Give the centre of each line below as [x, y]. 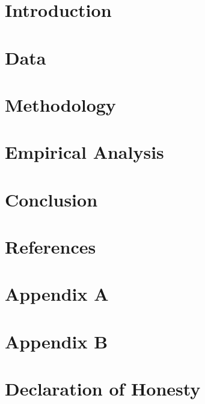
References [50, 247]
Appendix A [57, 294]
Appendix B [57, 341]
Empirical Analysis [84, 152]
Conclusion [51, 199]
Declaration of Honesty [103, 389]
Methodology [60, 104]
